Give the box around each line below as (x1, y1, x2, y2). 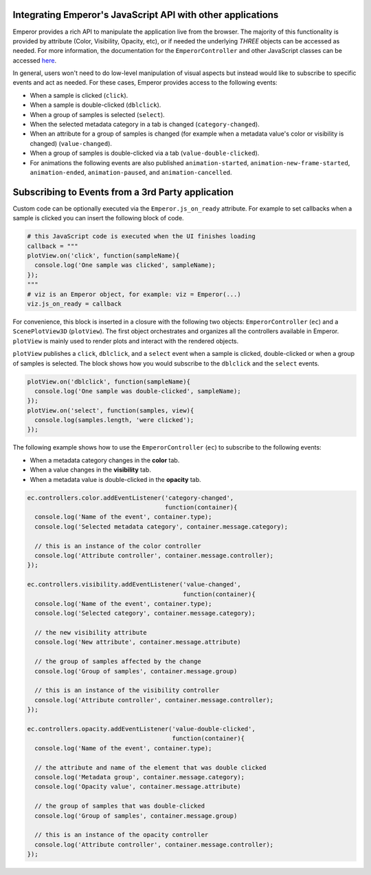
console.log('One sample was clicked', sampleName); (34, 262, 216, 269)
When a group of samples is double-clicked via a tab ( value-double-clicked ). (30, 149, 260, 158)
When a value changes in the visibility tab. (30, 465, 151, 474)
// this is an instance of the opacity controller (34, 831, 209, 839)
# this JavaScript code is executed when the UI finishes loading (27, 233, 256, 240)
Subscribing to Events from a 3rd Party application (12, 186, 234, 198)
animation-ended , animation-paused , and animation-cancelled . (30, 168, 233, 176)
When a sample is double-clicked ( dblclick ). (30, 101, 161, 109)
